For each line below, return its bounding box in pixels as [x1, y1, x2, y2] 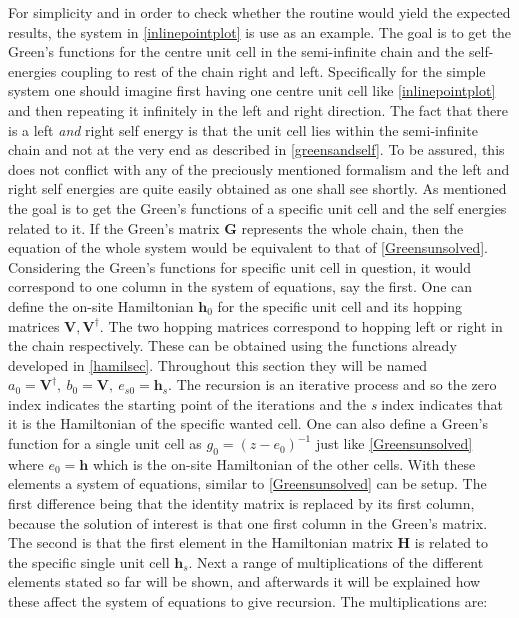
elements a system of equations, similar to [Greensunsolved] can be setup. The [8, 473, 487, 494]
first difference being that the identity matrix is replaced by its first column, [8, 493, 475, 514]
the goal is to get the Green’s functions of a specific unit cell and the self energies [8, 197, 507, 218]
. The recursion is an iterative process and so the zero [168, 374, 497, 395]
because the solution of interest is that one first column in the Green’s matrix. [8, 512, 488, 533]
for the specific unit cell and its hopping [217, 295, 462, 316]
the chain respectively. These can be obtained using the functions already [8, 335, 457, 356]
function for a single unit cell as [8, 433, 202, 454]
